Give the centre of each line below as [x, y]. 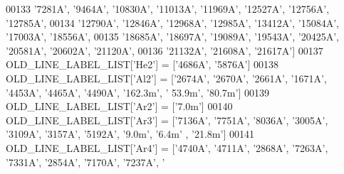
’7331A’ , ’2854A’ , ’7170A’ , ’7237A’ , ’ [85, 162]
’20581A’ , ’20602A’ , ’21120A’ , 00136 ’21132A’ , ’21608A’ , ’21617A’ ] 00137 [165, 50]
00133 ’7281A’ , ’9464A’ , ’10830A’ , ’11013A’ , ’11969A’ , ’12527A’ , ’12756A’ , [168, 9]
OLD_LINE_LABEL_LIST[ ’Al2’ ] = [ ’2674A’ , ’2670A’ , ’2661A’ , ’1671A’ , [166, 78]
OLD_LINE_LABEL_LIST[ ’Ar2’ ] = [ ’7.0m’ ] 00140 [119, 106]
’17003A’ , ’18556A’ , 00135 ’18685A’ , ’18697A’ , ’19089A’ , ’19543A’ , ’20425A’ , [173, 37]
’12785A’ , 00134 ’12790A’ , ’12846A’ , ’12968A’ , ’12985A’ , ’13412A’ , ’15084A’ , [173, 22]
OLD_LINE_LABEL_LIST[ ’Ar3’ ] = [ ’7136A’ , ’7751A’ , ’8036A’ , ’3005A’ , [167, 120]
